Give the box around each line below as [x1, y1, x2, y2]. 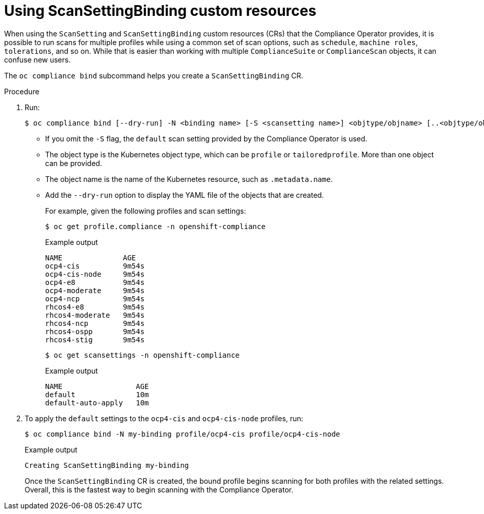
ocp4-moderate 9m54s [45, 286, 145, 295]
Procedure [4, 87, 39, 96]
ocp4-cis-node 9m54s [45, 270, 145, 278]
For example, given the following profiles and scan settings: [45, 206, 246, 215]
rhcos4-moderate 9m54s [45, 311, 145, 319]
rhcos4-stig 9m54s [45, 335, 145, 344]
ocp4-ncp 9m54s [45, 294, 145, 303]
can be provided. [45, 158, 103, 168]
